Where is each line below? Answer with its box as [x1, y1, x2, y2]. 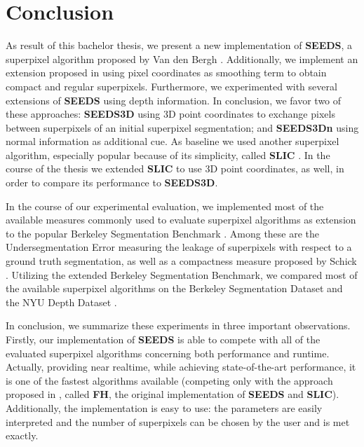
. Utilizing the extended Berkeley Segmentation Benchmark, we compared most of [6, 267, 358, 282]
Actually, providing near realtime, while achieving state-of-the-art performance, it [6, 359, 356, 374]
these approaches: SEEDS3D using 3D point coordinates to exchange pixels [6, 106, 335, 121]
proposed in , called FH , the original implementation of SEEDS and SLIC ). [6, 387, 339, 401]
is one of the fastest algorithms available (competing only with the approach [6, 373, 333, 387]
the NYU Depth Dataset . [6, 294, 117, 309]
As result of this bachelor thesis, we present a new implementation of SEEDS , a [6, 38, 353, 53]
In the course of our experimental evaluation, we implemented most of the [6, 198, 324, 213]
